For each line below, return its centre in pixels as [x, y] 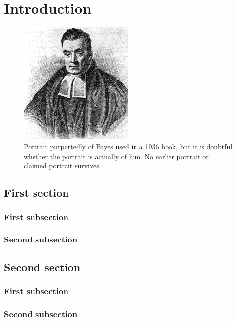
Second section [42, 266]
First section [36, 192]
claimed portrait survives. [62, 166]
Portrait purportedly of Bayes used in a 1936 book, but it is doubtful [128, 146]
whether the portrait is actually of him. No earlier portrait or [116, 156]
